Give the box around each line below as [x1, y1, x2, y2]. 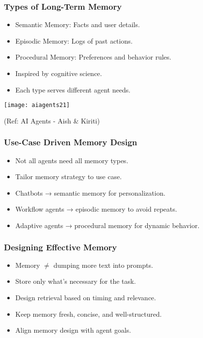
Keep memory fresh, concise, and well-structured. [15, 308, 162, 319]
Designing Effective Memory [4, 241, 117, 253]
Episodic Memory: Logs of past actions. [15, 35, 133, 46]
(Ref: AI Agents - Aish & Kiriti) [4, 115, 100, 125]
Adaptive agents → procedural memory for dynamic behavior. [15, 220, 200, 230]
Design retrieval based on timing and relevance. [15, 292, 156, 303]
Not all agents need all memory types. [15, 155, 128, 165]
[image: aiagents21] [4, 102, 70, 109]
